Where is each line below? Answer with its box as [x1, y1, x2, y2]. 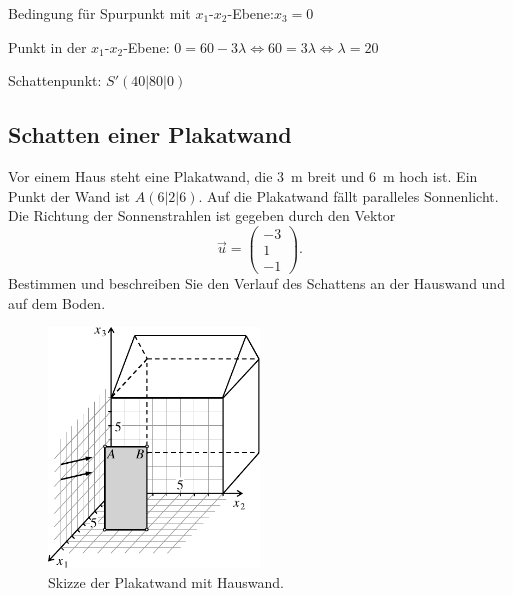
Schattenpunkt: [8, 70, 102, 91]
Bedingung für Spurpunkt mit [8, 3, 191, 23]
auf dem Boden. [8, 292, 106, 313]
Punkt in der [8, 36, 87, 57]
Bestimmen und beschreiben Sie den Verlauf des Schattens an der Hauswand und [8, 272, 505, 293]
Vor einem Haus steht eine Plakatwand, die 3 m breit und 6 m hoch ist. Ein [8, 165, 478, 186]
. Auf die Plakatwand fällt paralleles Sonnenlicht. [198, 185, 499, 206]
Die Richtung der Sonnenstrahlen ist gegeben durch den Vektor [8, 205, 396, 226]
